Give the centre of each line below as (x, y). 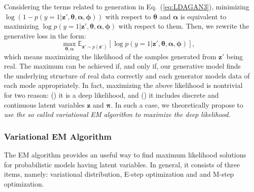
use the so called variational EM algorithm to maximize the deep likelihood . (117, 114)
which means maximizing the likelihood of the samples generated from (110, 56)
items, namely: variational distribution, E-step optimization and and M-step (119, 174)
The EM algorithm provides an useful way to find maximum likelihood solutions (125, 154)
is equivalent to (203, 16)
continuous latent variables (44, 104)
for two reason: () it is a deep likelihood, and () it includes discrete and (111, 95)
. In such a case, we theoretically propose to (177, 104)
